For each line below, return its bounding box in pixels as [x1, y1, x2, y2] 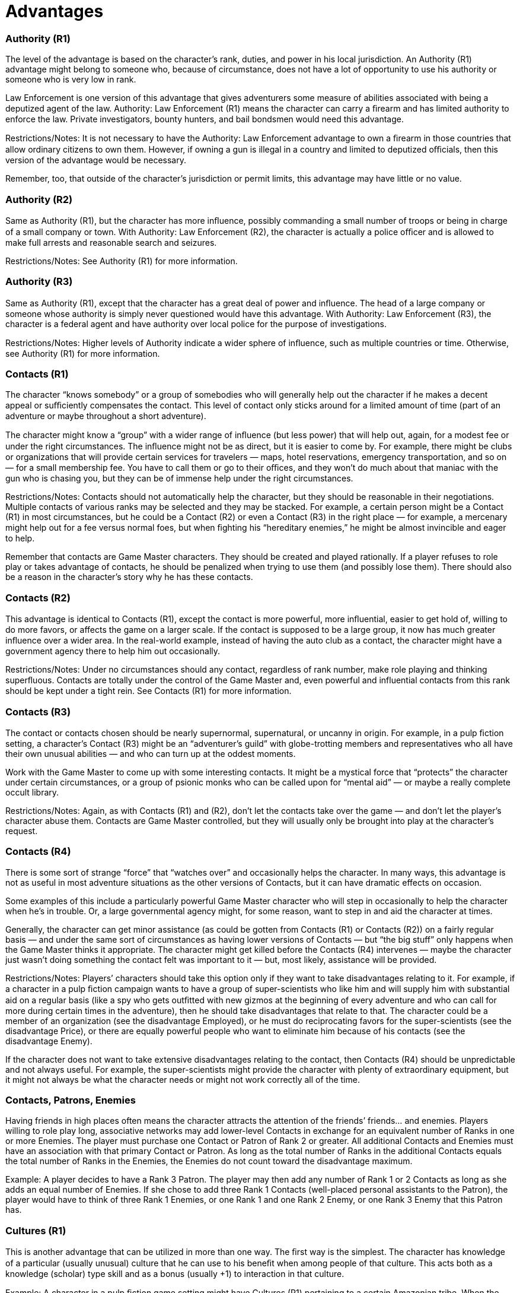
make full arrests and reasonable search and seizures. [5, 237, 217, 248]
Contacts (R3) [5, 705, 71, 718]
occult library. [5, 787, 59, 797]
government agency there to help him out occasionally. [5, 646, 221, 657]
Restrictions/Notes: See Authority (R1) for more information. [5, 255, 238, 266]
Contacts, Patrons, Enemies [5, 1094, 136, 1106]
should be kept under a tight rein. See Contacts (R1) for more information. [5, 686, 292, 696]
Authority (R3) [5, 275, 73, 288]
